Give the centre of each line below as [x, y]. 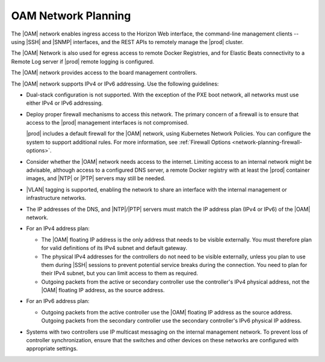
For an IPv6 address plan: [58, 301]
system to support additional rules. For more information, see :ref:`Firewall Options [128, 142]
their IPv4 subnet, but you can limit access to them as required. [120, 273]
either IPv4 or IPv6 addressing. [65, 103]
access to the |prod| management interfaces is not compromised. [107, 123]
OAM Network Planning [71, 16]
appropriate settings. [52, 349]
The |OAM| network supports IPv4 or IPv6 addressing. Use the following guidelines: [115, 84]
